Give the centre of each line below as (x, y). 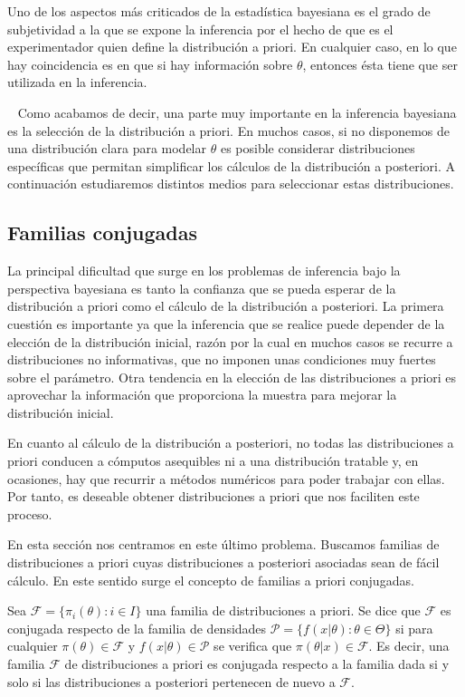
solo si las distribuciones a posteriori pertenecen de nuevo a (171, 681)
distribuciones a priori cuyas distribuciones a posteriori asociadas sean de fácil (223, 562)
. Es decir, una (409, 646)
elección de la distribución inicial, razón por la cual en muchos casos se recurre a (230, 341)
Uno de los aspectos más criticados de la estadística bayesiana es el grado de (219, 11)
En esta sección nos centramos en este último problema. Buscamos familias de (223, 544)
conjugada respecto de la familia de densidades (137, 628)
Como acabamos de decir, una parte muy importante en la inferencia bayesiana (237, 112)
